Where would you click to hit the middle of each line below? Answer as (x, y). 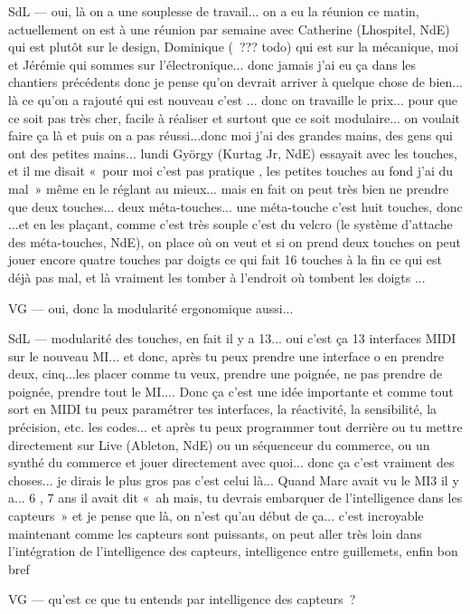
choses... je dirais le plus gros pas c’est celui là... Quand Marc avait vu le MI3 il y (234, 480)
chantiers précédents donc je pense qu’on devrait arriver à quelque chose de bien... (235, 82)
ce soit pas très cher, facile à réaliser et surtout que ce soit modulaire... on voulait (234, 117)
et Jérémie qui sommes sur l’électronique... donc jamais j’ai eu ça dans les (212, 64)
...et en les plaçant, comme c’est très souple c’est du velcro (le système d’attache (230, 224)
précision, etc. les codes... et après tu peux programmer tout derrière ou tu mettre (235, 427)
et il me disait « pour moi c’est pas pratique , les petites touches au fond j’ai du (231, 171)
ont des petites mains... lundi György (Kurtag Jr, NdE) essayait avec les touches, (233, 153)
